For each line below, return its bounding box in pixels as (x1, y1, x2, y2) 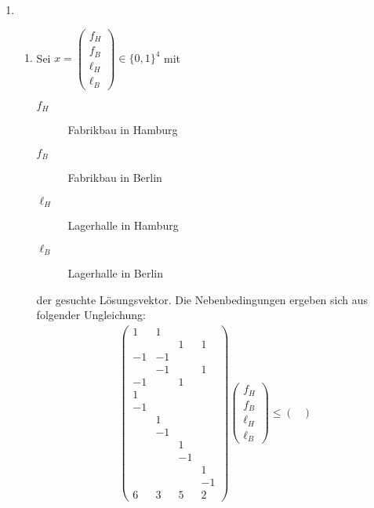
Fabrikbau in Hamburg (67, 122, 178, 138)
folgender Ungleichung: (36, 307, 146, 323)
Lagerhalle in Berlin (67, 265, 164, 281)
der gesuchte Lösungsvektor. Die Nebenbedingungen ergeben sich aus (36, 291, 369, 307)
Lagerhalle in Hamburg (67, 217, 179, 234)
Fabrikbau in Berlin (67, 169, 162, 186)
